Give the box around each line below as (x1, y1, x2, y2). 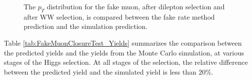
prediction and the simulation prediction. (24, 21, 148, 31)
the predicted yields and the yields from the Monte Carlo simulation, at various (4, 47, 244, 57)
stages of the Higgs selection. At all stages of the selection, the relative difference (4, 57, 248, 67)
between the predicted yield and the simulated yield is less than (4, 66, 196, 77)
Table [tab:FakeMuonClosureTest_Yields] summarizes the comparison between (4, 37, 242, 48)
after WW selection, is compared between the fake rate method (24, 11, 215, 22)
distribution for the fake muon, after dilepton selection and (47, 1, 225, 11)
